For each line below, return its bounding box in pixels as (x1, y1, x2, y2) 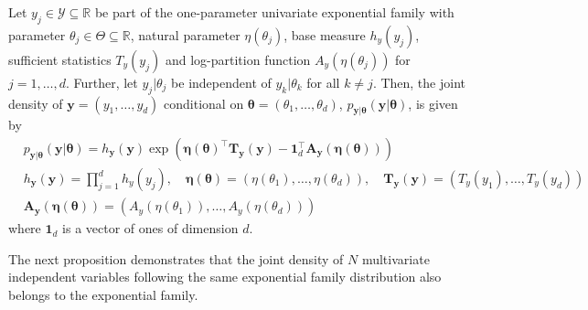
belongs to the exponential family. (8, 284, 198, 304)
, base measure (283, 25, 366, 44)
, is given (408, 93, 458, 112)
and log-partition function (165, 49, 311, 69)
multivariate (361, 249, 430, 268)
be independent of (171, 72, 272, 91)
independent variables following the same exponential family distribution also (8, 267, 442, 286)
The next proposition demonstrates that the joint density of (8, 249, 344, 268)
